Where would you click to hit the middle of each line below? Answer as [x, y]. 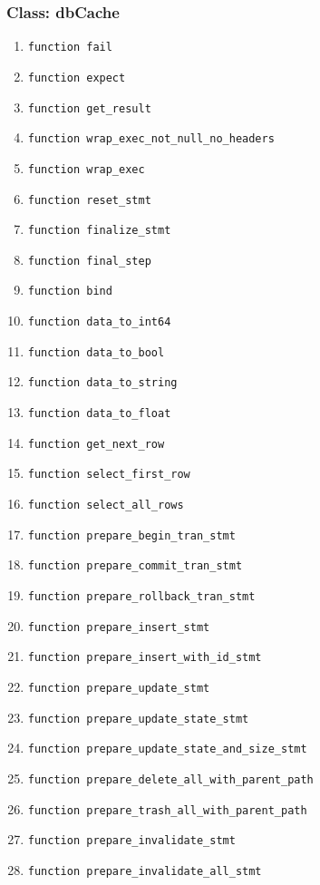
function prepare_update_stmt [119, 688]
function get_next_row [96, 444]
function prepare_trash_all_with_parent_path [167, 810]
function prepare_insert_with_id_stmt [145, 658]
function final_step [89, 261]
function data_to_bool [96, 352]
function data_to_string [102, 383]
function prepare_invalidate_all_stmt [145, 871]
